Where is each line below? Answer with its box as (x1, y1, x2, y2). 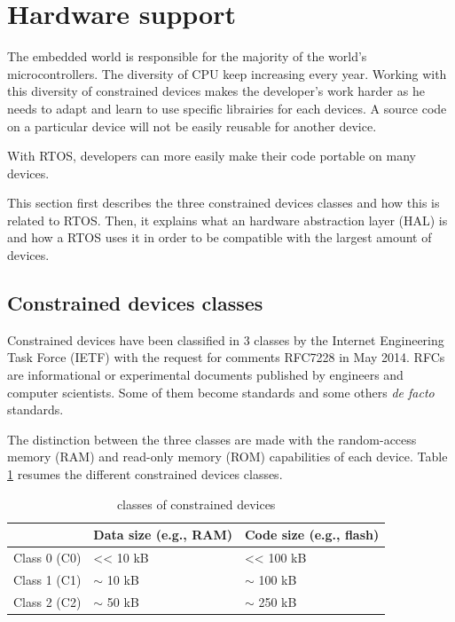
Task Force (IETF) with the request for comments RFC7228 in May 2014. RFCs (7, 348, 445, 366)
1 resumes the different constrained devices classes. (7, 465, 283, 484)
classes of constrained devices (116, 494, 276, 513)
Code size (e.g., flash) (244, 525, 380, 544)
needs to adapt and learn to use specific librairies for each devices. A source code (7, 98, 447, 117)
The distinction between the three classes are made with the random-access (7, 429, 417, 448)
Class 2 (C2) (13, 592, 82, 610)
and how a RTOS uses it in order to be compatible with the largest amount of (7, 228, 432, 247)
